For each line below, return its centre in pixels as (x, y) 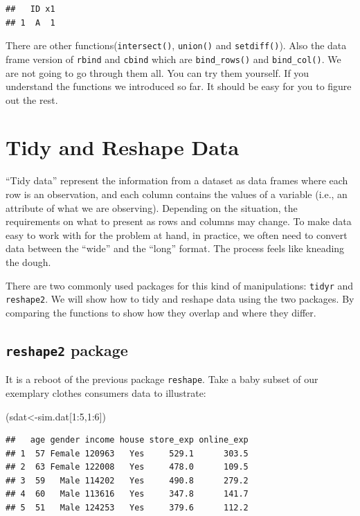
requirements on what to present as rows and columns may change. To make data (179, 221)
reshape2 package (67, 349)
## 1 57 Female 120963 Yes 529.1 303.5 (127, 453)
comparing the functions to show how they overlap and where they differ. (161, 312)
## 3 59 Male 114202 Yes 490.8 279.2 (127, 480)
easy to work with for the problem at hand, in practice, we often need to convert (177, 234)
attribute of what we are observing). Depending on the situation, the (152, 207)
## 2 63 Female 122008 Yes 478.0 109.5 (127, 467)
